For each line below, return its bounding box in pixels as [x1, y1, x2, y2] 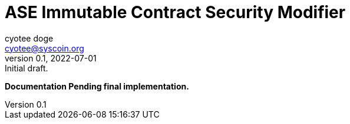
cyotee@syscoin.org [5, 43, 84, 53]
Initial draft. [5, 63, 48, 73]
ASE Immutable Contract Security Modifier [5, 2, 346, 22]
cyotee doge [5, 33, 54, 43]
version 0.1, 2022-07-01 [5, 53, 97, 63]
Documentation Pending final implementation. [5, 81, 189, 91]
